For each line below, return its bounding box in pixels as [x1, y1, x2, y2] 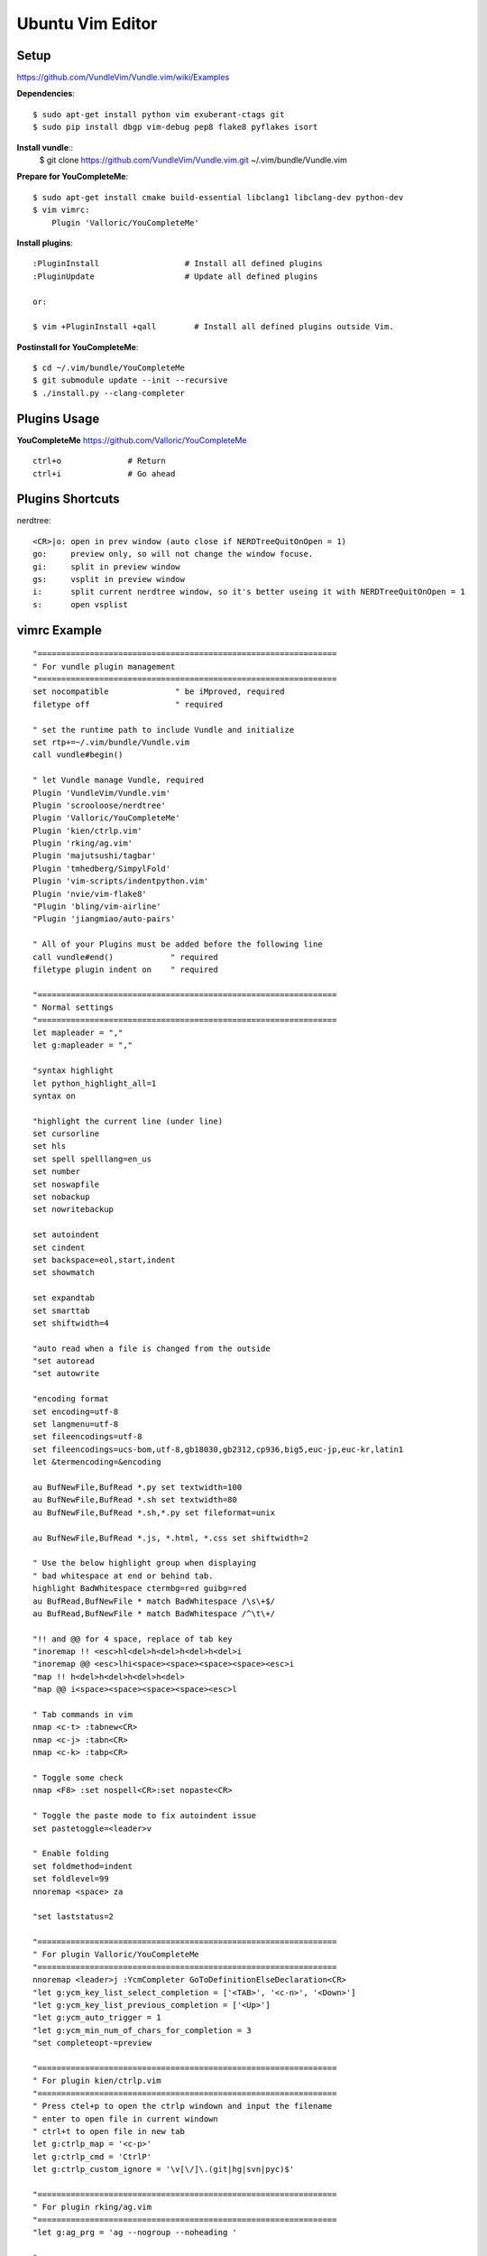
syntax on [32, 1090, 76, 1101]
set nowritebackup [32, 1205, 115, 1215]
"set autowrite [32, 1368, 100, 1379]
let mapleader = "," [32, 1027, 124, 1038]
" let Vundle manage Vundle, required [32, 775, 205, 785]
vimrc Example [16, 623, 103, 638]
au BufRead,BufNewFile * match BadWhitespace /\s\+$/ [32, 1595, 275, 1606]
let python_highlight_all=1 [32, 1078, 157, 1088]
